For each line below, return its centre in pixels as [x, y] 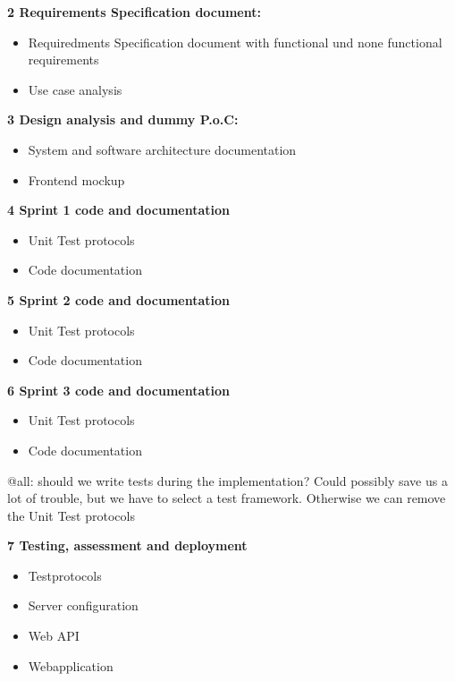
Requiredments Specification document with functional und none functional [235, 42]
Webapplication [71, 665]
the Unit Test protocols [71, 515]
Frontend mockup [76, 179]
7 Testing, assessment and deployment [127, 545]
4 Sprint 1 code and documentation [118, 210]
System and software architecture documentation [162, 149]
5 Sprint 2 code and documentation [118, 299]
